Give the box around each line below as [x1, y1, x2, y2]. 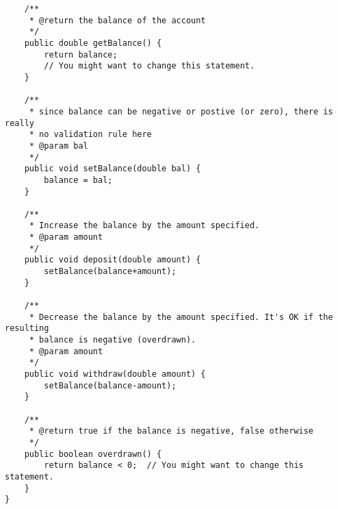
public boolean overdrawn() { [24, 449, 162, 459]
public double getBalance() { [24, 38, 162, 48]
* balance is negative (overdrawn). [29, 335, 196, 345]
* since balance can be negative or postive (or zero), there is [29, 106, 333, 116]
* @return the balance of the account [29, 15, 206, 25]
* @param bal [29, 140, 88, 151]
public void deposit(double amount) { [24, 255, 201, 265]
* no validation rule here [29, 129, 152, 140]
